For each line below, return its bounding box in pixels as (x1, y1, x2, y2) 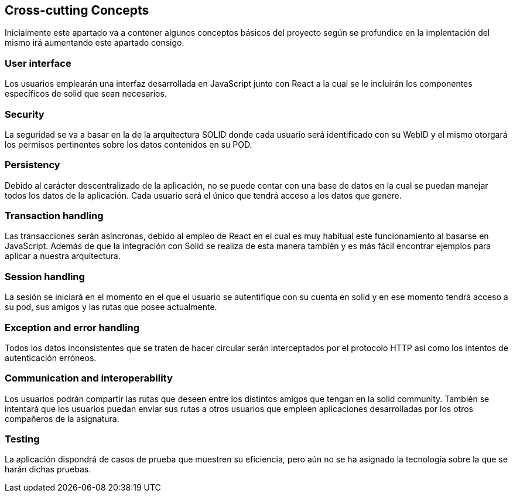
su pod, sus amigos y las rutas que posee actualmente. (5, 302, 217, 312)
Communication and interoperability (5, 372, 173, 384)
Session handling (5, 270, 85, 282)
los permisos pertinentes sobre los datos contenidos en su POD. (5, 139, 252, 149)
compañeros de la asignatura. (5, 413, 119, 424)
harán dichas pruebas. (5, 464, 91, 475)
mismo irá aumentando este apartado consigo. (5, 38, 184, 48)
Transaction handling (5, 210, 104, 222)
